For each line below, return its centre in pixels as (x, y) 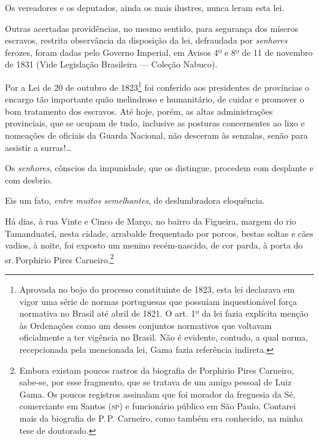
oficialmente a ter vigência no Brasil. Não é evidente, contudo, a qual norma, (163, 337)
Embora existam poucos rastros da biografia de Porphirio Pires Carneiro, (157, 370)
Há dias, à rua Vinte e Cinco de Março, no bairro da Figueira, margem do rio (151, 221)
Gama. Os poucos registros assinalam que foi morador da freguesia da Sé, (157, 394)
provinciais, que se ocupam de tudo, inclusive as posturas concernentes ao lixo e (155, 123)
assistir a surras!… (38, 147)
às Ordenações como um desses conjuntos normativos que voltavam (146, 325)
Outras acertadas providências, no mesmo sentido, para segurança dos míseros (152, 28)
